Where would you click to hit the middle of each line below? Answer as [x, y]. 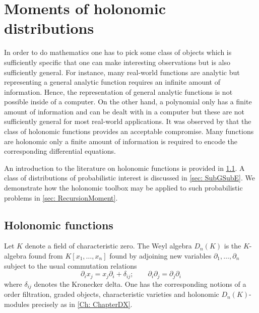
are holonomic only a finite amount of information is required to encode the [121, 141]
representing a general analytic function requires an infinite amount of [112, 82]
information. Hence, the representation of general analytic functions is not [118, 91]
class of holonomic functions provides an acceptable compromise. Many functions [129, 131]
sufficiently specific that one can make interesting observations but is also [117, 62]
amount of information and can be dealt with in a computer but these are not [124, 111]
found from [46, 256]
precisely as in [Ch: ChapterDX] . [82, 304]
